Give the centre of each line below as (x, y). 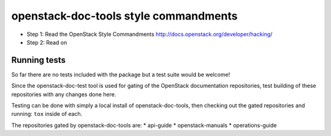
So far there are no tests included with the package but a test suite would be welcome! (121, 74)
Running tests (39, 60)
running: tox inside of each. (47, 114)
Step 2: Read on (47, 42)
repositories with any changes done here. (64, 94)
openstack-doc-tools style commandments (124, 16)
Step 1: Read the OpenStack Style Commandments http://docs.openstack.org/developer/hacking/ (150, 34)
